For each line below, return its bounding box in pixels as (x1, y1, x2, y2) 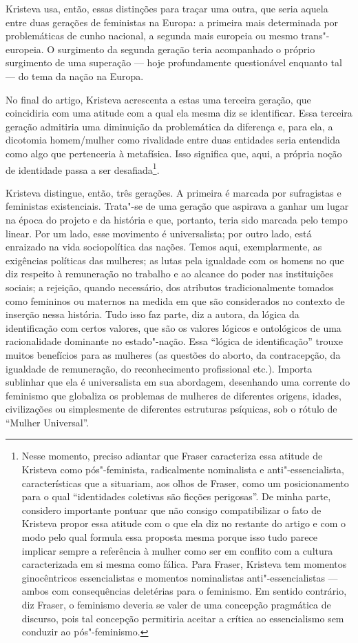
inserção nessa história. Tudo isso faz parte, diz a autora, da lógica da (6, 307, 299, 321)
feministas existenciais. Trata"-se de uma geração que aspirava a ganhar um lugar (6, 199, 349, 213)
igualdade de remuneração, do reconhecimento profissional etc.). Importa (6, 361, 313, 375)
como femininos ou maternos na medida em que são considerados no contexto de (6, 293, 345, 308)
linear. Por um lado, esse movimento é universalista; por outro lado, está (6, 226, 312, 240)
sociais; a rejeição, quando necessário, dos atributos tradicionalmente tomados (6, 279, 334, 294)
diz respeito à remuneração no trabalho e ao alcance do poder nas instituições (6, 266, 334, 281)
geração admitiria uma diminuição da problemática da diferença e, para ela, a (6, 119, 333, 133)
